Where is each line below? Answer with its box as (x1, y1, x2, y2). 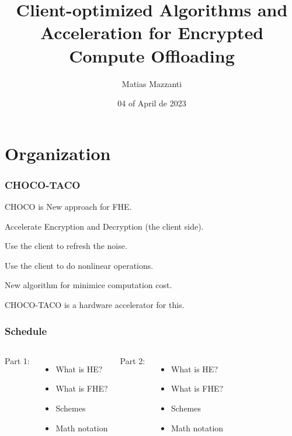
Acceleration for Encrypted (40, 20, 264, 44)
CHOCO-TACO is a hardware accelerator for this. (5, 299, 185, 311)
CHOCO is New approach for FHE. (5, 200, 132, 213)
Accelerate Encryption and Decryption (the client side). (5, 220, 204, 232)
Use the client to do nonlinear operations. (5, 259, 154, 271)
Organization (5, 141, 111, 165)
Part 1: (5, 354, 30, 366)
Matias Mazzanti (121, 77, 182, 89)
